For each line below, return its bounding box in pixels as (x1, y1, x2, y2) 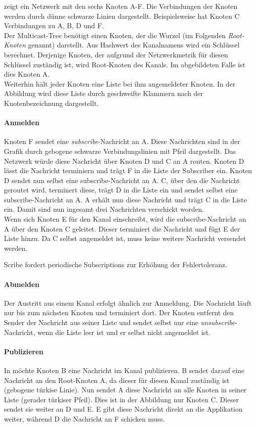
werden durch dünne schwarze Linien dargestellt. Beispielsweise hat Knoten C (4, 10, 240, 21)
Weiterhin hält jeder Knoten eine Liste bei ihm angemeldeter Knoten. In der (4, 78, 236, 89)
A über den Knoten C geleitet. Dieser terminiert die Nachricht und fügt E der (4, 223, 240, 234)
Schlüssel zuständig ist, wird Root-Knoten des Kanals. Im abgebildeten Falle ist (4, 59, 246, 69)
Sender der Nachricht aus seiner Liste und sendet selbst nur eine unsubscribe (4, 317, 235, 328)
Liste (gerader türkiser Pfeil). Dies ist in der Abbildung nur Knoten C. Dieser (4, 394, 239, 404)
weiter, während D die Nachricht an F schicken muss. (4, 413, 165, 424)
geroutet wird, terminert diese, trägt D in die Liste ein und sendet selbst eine (4, 185, 238, 195)
